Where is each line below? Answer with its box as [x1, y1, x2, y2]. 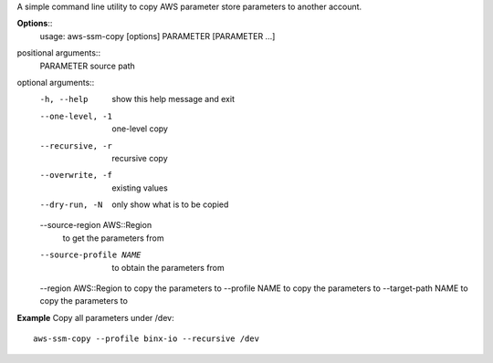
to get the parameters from [62, 233, 164, 244]
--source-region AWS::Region [39, 220, 152, 231]
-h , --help [39, 94, 89, 105]
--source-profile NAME [39, 250, 142, 260]
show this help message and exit [111, 94, 235, 105]
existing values [111, 182, 168, 193]
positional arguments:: [16, 47, 100, 58]
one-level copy [111, 123, 169, 134]
